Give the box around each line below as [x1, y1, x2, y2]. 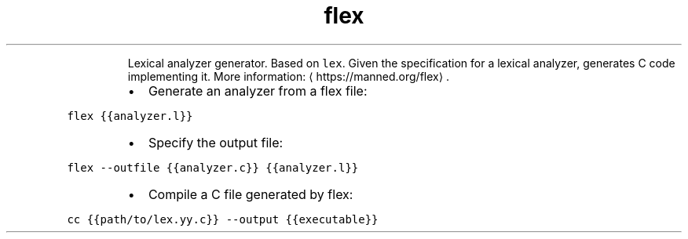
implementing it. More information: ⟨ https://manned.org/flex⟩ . [127, 69, 450, 83]
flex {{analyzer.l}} [67, 109, 193, 122]
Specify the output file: [148, 134, 284, 150]
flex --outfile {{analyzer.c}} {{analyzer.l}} [67, 161, 359, 174]
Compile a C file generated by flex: [148, 186, 353, 202]
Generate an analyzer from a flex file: [148, 82, 368, 99]
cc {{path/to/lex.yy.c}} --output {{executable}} [67, 212, 379, 226]
